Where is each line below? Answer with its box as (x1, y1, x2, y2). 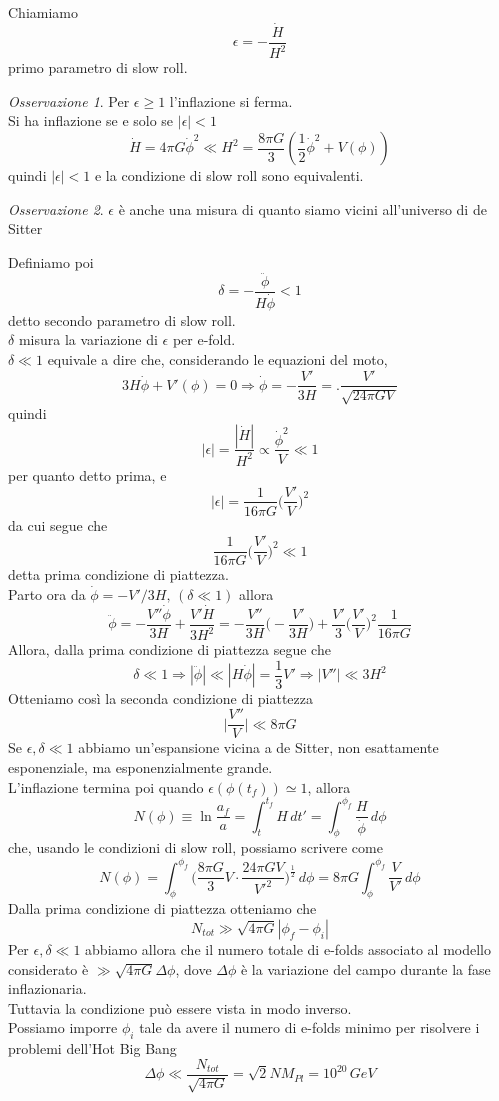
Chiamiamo (8, 2, 78, 22)
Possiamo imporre (8, 1017, 118, 1038)
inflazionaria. (8, 978, 87, 999)
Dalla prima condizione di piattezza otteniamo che (8, 898, 317, 919)
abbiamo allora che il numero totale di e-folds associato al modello (85, 938, 491, 959)
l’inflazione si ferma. (169, 90, 293, 111)
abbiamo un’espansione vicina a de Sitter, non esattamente (78, 737, 439, 758)
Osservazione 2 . (8, 198, 104, 219)
